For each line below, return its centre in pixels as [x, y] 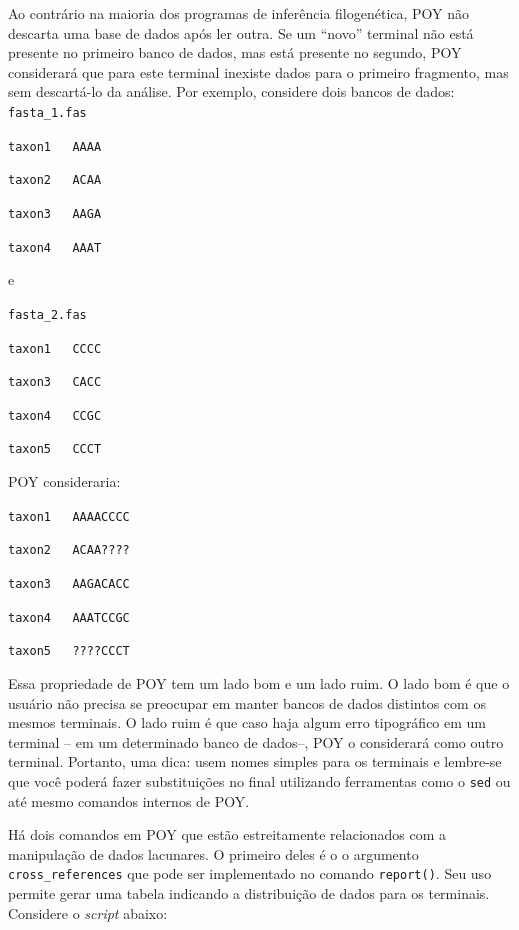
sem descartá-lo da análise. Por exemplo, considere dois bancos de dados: [231, 91]
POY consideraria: [64, 481]
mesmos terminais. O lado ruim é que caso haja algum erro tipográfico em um [247, 722]
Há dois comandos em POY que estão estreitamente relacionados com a [227, 834]
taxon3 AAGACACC [69, 584]
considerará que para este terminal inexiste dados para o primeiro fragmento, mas [258, 71]
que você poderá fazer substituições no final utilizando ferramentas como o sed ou [259, 780]
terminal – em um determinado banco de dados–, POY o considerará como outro [256, 741]
